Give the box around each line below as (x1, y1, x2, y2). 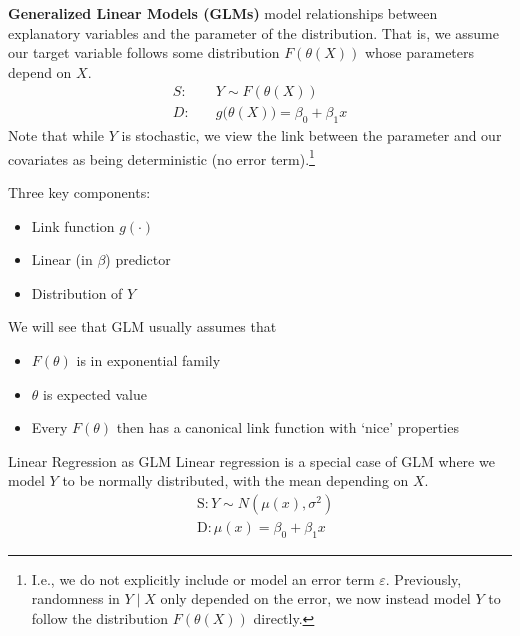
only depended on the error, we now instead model (160, 588, 471, 609)
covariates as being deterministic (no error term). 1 (8, 145, 315, 169)
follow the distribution (31, 608, 169, 629)
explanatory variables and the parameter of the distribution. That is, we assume (8, 22, 499, 43)
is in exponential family (76, 350, 221, 371)
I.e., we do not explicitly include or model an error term (31, 568, 375, 589)
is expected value (43, 383, 147, 404)
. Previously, (385, 568, 462, 589)
